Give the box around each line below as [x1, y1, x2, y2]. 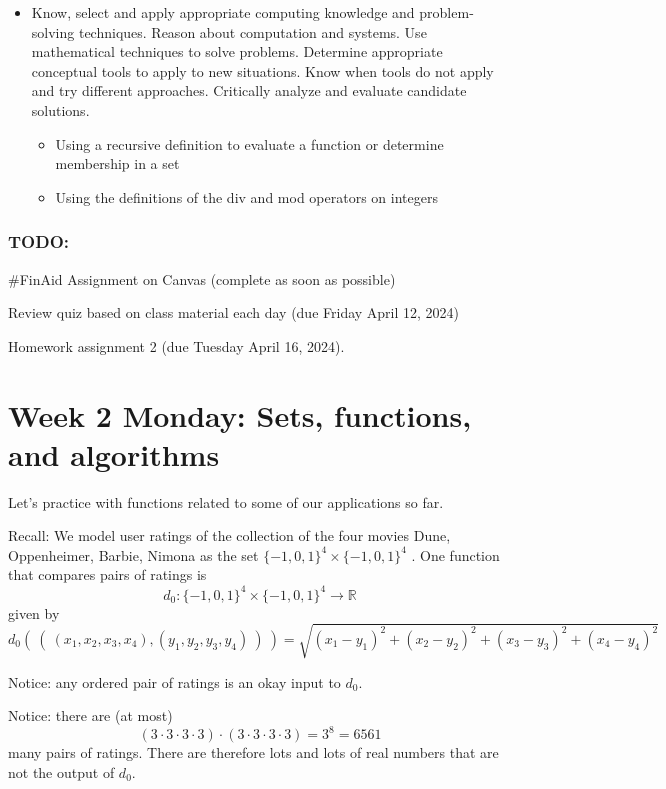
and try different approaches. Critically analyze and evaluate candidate [31, 80, 467, 101]
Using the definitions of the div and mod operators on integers [55, 186, 438, 207]
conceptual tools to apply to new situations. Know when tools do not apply [31, 60, 494, 81]
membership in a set [55, 153, 180, 174]
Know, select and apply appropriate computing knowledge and [31, 2, 415, 22]
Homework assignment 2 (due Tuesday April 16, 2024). [8, 335, 345, 356]
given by [8, 602, 60, 623]
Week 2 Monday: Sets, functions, [8, 394, 472, 435]
